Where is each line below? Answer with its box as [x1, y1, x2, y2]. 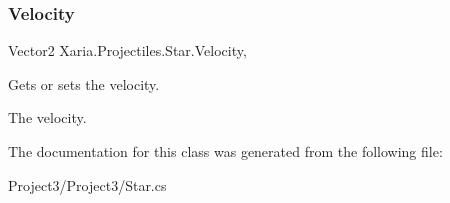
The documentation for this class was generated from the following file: [8, 141, 443, 161]
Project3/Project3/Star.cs [8, 174, 167, 195]
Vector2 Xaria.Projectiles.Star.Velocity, [8, 40, 247, 61]
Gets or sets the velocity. [8, 73, 160, 94]
